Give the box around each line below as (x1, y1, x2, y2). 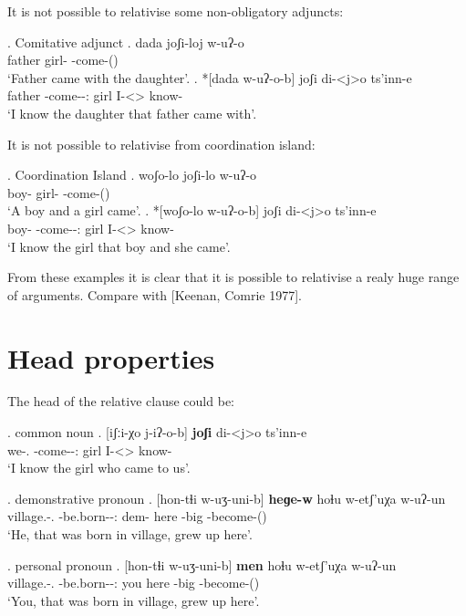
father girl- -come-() (7, 50, 119, 69)
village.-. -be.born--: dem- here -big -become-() (7, 506, 267, 526)
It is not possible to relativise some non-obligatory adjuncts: (7, 2, 344, 20)
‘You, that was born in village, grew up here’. (7, 590, 260, 610)
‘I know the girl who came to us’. (7, 458, 191, 477)
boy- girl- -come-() (7, 183, 110, 202)
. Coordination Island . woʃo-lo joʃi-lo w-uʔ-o (7, 165, 257, 184)
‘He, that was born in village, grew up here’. (7, 525, 253, 543)
